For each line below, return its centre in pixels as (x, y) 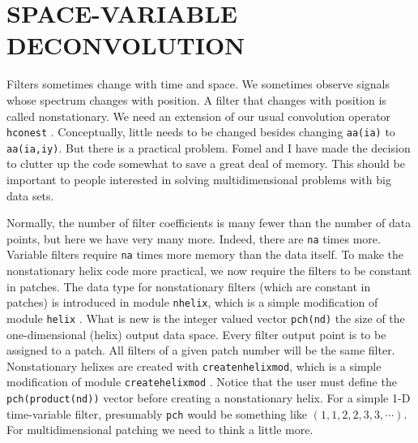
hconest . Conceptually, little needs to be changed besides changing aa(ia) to (201, 132)
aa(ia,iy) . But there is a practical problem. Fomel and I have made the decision (209, 147)
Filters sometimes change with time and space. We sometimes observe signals (198, 84)
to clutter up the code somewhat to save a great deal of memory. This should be (206, 163)
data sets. (30, 195)
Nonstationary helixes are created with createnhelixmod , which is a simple (194, 366)
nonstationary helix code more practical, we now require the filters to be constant (209, 271)
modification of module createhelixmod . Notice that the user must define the (202, 382)
